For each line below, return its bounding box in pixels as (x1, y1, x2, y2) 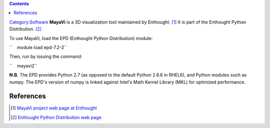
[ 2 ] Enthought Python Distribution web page (10, 114, 102, 120)
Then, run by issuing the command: (9, 53, 82, 59)
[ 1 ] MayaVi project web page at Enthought (10, 105, 97, 111)
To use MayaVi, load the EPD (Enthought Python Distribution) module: (9, 35, 153, 41)
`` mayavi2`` (9, 62, 37, 68)
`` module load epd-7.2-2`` (9, 44, 67, 50)
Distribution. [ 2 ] (9, 26, 42, 32)
